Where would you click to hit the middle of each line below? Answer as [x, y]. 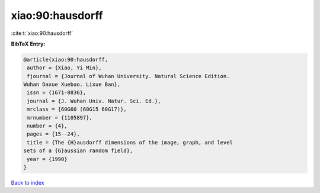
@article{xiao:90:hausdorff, [66, 59]
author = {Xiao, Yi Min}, [64, 68]
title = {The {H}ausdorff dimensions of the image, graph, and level [130, 142]
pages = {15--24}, [53, 134]
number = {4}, [47, 126]
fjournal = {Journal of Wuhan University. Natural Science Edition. [128, 76]
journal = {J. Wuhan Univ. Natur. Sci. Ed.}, [94, 101]
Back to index [28, 182]
